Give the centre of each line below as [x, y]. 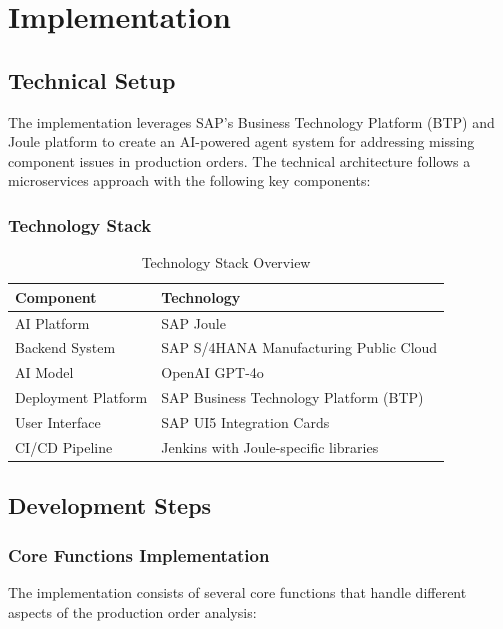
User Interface [58, 421]
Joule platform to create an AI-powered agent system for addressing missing [241, 141]
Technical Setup [92, 79]
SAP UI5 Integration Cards [245, 421]
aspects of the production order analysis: [132, 611]
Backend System [65, 347]
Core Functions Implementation [139, 554]
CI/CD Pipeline [64, 446]
